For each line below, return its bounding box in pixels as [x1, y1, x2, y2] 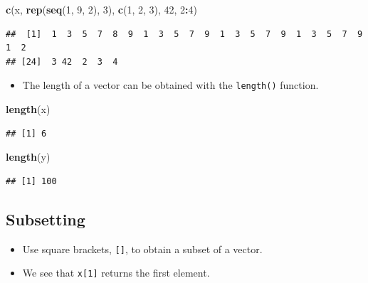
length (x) [6, 102, 51, 117]
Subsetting [6, 208, 85, 230]
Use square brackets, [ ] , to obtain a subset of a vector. [22, 241, 263, 256]
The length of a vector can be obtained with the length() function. [22, 78, 319, 92]
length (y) [6, 149, 51, 164]
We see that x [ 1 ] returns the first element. [22, 265, 210, 280]
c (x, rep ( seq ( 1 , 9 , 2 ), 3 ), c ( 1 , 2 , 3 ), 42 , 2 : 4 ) [6, 2, 198, 16]
